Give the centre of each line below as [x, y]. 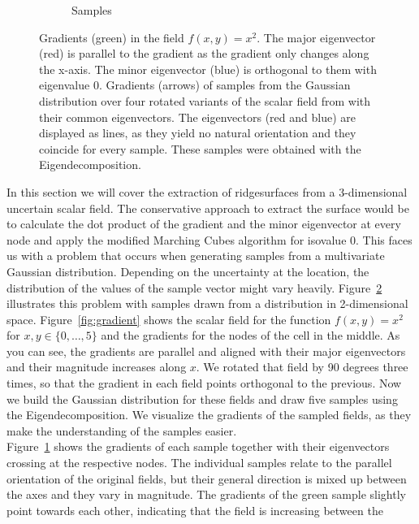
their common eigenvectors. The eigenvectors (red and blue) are [197, 117]
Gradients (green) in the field [112, 37]
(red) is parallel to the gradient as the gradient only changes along [204, 53]
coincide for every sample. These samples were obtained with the [200, 148]
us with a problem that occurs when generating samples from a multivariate [196, 256]
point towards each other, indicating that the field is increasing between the [195, 510]
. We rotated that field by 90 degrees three [302, 367]
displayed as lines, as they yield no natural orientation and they [198, 133]
